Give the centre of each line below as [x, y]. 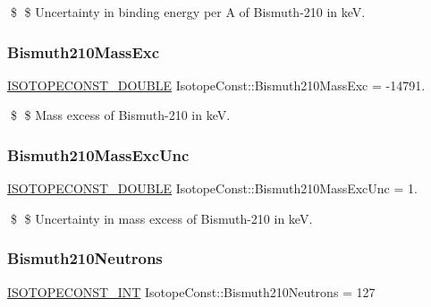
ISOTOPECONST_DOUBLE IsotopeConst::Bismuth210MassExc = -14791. [216, 85]
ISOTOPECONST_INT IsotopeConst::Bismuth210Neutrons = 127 [191, 291]
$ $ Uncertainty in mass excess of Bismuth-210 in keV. [161, 218]
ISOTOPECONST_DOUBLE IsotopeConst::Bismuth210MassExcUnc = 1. [212, 188]
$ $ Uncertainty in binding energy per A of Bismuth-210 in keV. [188, 12]
